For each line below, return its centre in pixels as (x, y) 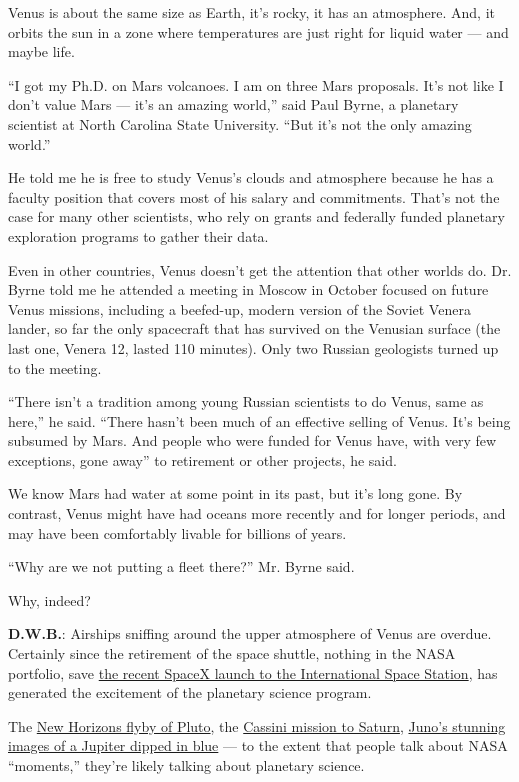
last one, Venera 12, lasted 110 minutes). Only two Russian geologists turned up (253, 347)
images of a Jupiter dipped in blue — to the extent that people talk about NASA (258, 745)
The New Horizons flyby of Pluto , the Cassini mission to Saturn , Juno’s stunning (257, 725)
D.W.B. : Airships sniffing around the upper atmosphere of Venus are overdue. (250, 633)
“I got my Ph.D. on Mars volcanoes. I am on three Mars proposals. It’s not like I (256, 84)
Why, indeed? (49, 599)
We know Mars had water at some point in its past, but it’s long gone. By (235, 493)
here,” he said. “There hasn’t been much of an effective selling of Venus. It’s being (259, 420)
